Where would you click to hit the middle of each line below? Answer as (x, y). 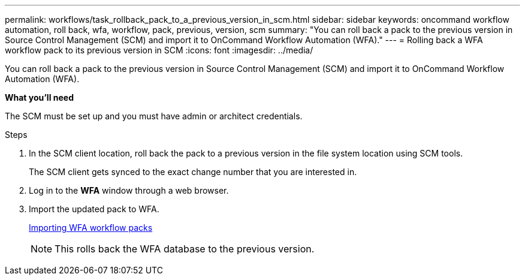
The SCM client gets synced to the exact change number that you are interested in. (193, 172)
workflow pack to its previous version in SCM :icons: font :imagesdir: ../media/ (159, 50)
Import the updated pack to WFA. (94, 209)
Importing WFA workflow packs (91, 228)
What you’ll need (39, 97)
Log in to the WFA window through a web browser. (129, 190)
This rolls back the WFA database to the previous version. (185, 249)
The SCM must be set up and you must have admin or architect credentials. (154, 116)
